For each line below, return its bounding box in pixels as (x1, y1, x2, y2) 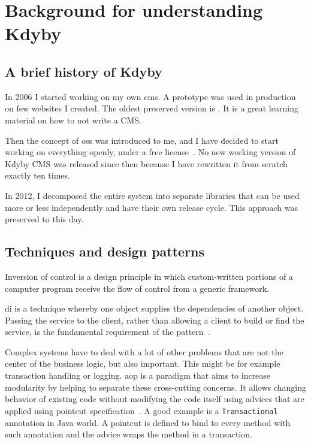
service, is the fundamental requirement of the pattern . (5, 325, 210, 338)
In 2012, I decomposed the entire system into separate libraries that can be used (5, 189, 300, 201)
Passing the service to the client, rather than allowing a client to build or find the (5, 313, 304, 326)
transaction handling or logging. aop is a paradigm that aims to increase (5, 369, 271, 382)
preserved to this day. (5, 213, 84, 225)
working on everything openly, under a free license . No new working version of (5, 146, 296, 158)
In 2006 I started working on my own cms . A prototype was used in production (5, 90, 296, 102)
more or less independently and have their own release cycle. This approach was (5, 201, 298, 213)
